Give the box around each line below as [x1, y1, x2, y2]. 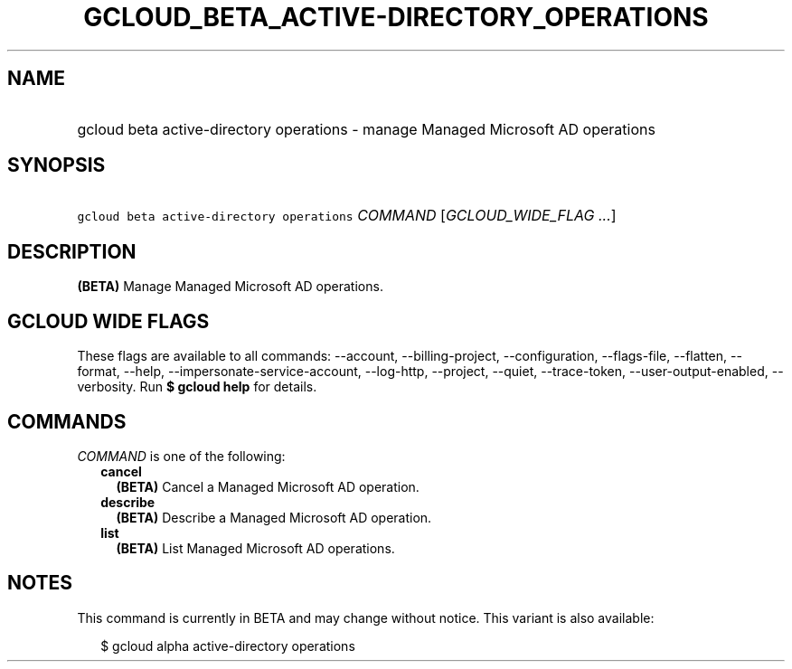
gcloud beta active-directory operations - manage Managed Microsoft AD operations [77, 119, 655, 138]
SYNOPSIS [7, 154, 106, 177]
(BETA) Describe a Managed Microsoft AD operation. [116, 509, 432, 525]
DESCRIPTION [7, 240, 137, 263]
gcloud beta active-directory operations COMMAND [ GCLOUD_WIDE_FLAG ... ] [77, 206, 617, 225]
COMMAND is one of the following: [77, 448, 286, 464]
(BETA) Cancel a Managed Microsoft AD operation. [116, 478, 420, 495]
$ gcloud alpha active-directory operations [100, 637, 355, 654]
